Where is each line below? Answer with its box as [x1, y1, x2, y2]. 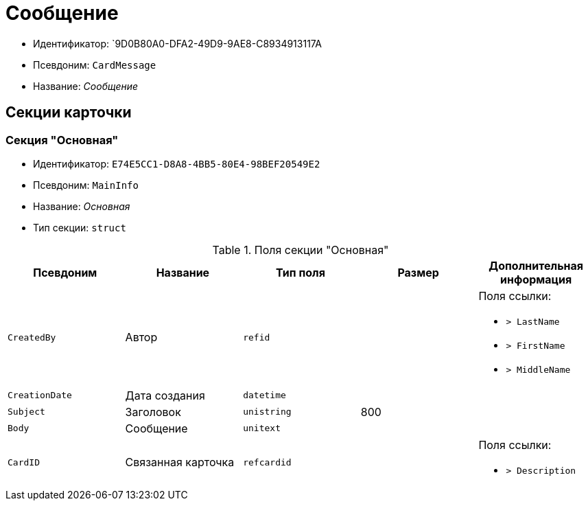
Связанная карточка [125, 455, 235, 470]
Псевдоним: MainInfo [33, 179, 139, 191]
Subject [8, 406, 45, 417]
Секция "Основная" [5, 133, 119, 147]
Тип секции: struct [33, 221, 126, 233]
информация [500, 272, 572, 286]
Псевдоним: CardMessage [33, 58, 156, 71]
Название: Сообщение [33, 80, 139, 92]
